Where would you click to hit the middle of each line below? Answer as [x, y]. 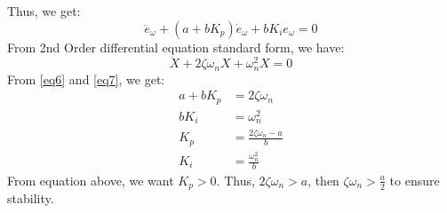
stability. [31, 198]
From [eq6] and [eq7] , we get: [86, 79]
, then [323, 180]
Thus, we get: [44, 11]
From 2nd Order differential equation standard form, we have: [176, 47]
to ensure [415, 180]
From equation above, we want [91, 180]
